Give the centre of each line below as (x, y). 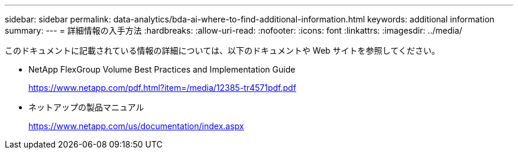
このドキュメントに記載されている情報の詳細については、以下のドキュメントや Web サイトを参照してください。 (222, 50)
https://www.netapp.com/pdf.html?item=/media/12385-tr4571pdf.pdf (162, 88)
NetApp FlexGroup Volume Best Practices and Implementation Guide (162, 69)
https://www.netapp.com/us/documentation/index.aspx (136, 126)
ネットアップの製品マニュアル (86, 107)
